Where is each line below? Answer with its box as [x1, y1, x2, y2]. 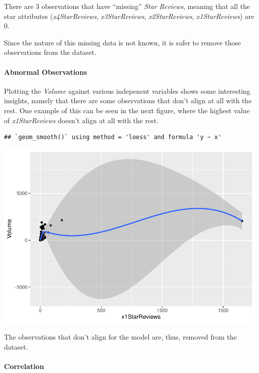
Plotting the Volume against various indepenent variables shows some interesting [4, 85, 251, 96]
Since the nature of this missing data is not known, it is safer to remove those [4, 37, 241, 47]
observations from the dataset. [4, 47, 97, 57]
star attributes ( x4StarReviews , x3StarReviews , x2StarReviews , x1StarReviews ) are [4, 10, 255, 21]
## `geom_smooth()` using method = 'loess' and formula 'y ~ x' [4, 134, 222, 141]
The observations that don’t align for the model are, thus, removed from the [4, 332, 237, 342]
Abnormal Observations [4, 66, 87, 77]
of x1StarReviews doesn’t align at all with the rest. [4, 115, 159, 125]
